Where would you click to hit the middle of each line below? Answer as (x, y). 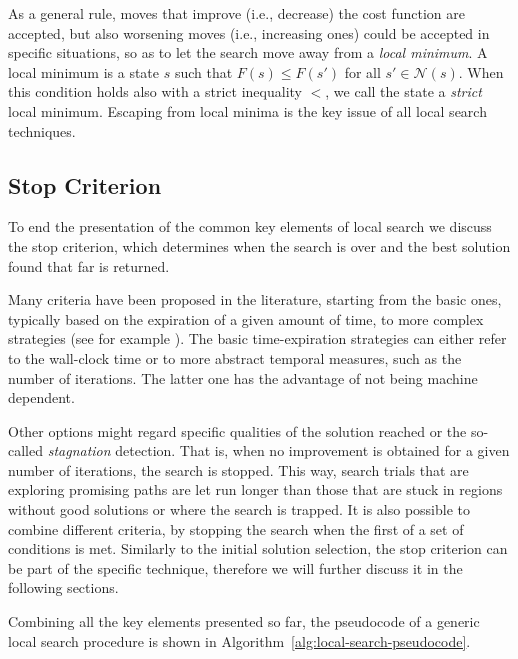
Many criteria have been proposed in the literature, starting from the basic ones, (255, 299)
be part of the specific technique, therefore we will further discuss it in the (235, 567)
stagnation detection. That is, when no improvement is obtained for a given (278, 450)
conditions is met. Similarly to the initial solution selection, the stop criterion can (258, 548)
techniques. (42, 130)
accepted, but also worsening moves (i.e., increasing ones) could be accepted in (249, 32)
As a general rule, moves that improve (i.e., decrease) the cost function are (237, 13)
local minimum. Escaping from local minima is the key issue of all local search (247, 110)
